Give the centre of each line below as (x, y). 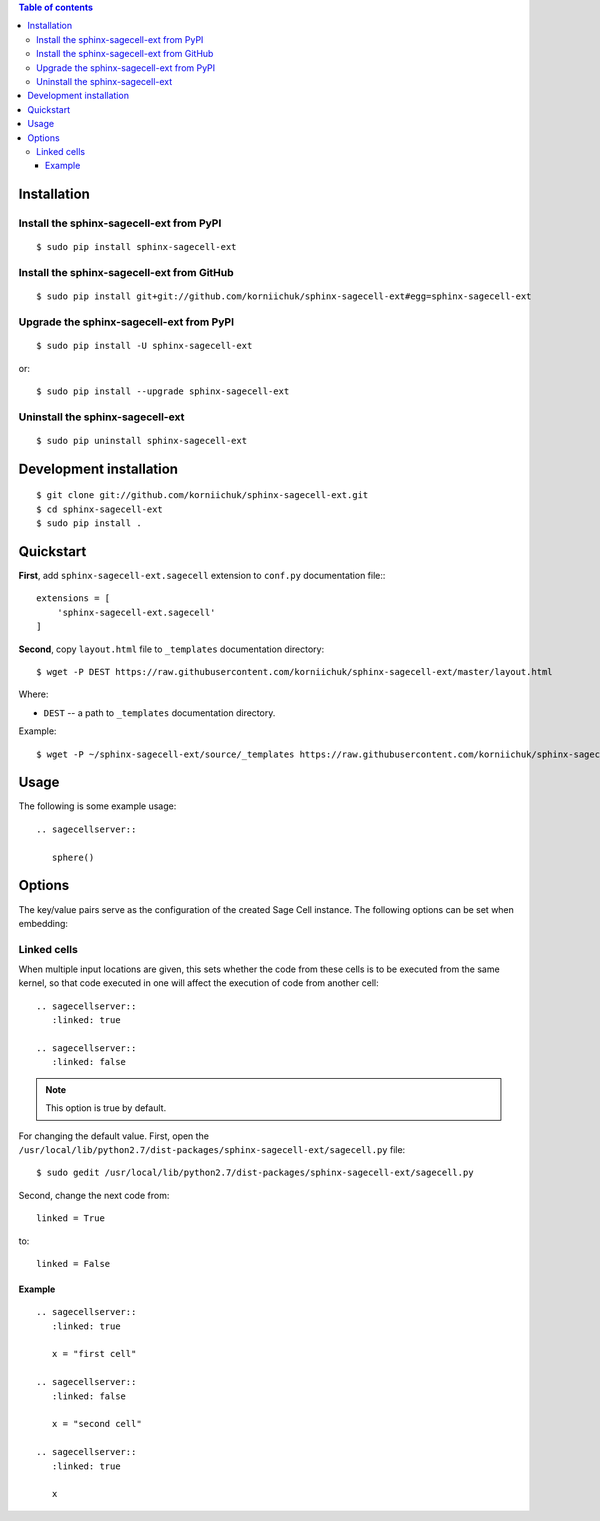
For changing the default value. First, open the (114, 1136)
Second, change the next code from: (94, 1195)
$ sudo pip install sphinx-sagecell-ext (136, 247)
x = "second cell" (96, 1424)
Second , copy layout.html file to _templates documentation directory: (171, 649)
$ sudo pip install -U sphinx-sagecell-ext (144, 346)
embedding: (43, 923)
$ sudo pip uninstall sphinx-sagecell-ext (142, 440)
